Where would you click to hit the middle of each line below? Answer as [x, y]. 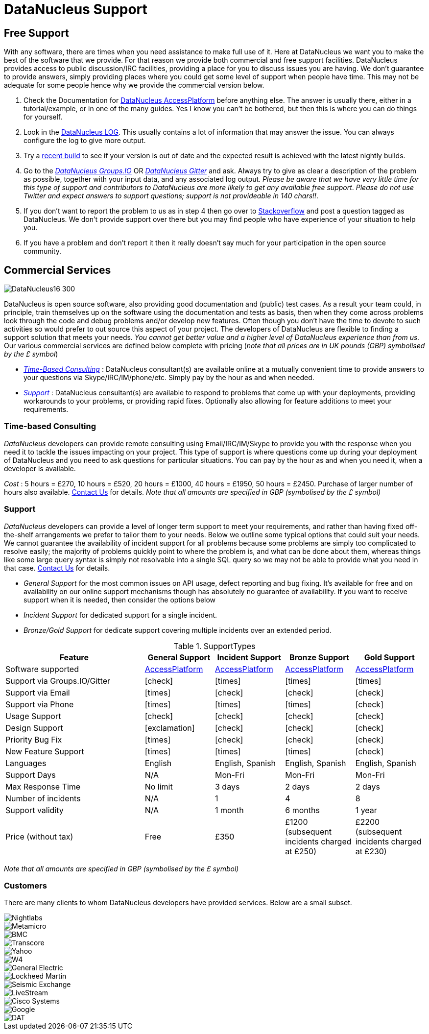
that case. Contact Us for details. [57, 568]
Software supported [42, 669]
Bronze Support [319, 657]
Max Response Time [43, 786]
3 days [227, 786]
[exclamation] [170, 728]
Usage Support [33, 716]
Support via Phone [40, 704]
